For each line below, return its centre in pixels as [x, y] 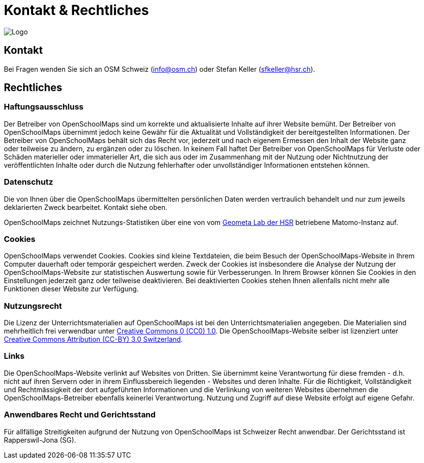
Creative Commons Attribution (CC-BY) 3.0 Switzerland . [94, 339]
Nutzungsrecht [33, 306]
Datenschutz [29, 182]
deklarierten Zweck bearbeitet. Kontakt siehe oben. [86, 207]
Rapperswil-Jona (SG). [40, 440]
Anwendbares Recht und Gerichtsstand [80, 415]
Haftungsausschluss [44, 107]
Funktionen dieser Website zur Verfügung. [71, 289]
